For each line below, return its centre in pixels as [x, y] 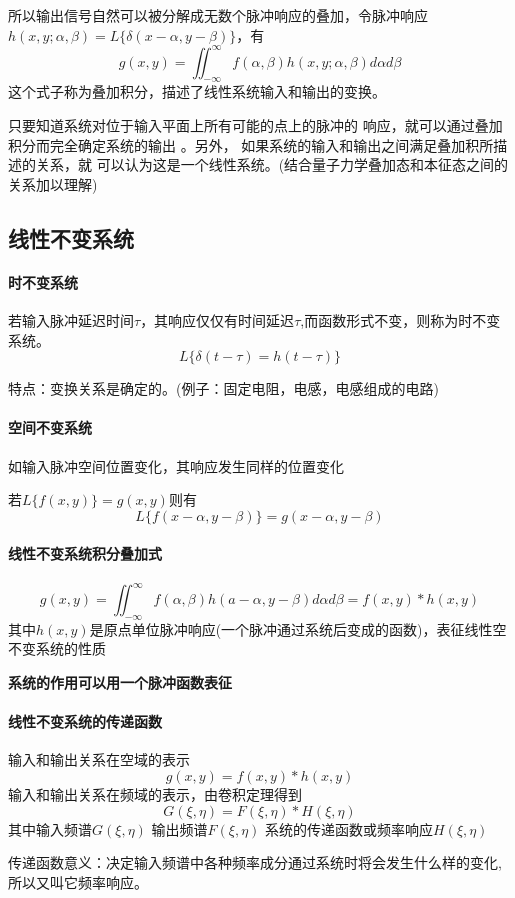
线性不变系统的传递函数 [85, 721]
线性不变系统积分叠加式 [85, 553]
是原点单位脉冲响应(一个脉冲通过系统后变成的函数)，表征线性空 [298, 628]
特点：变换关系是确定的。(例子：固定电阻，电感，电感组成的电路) [223, 388]
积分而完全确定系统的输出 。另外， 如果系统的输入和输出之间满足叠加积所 [251, 144]
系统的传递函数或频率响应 [348, 828]
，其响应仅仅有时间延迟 [217, 320]
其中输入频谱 [50, 828]
